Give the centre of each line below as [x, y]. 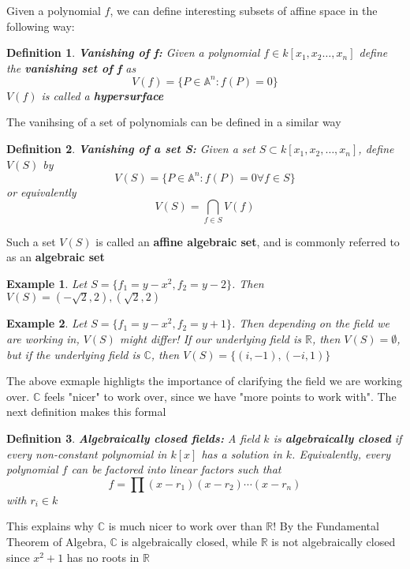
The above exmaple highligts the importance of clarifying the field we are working [204, 381]
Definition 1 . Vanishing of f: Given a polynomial [133, 52]
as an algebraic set [56, 257]
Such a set [31, 241]
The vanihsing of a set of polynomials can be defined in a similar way [174, 122]
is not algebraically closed [334, 541]
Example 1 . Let [47, 283]
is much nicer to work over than [185, 526]
